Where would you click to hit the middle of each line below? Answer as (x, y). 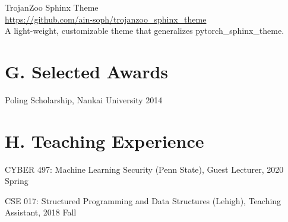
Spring (17, 181)
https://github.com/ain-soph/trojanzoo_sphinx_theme (106, 19)
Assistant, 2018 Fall (41, 212)
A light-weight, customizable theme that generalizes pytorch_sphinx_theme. (145, 31)
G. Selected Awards (87, 71)
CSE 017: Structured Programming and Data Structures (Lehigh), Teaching (143, 200)
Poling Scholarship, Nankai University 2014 (84, 99)
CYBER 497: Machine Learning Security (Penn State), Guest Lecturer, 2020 (144, 169)
